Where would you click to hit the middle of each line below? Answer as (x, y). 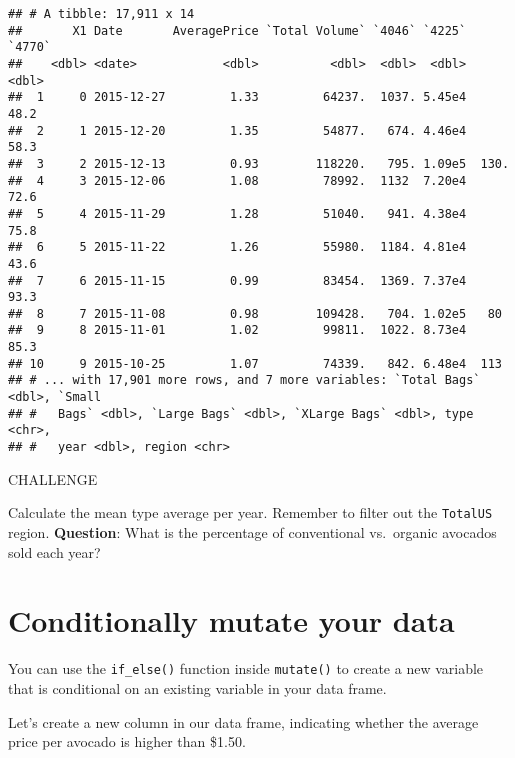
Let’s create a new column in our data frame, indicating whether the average (243, 721)
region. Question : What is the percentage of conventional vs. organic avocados (252, 531)
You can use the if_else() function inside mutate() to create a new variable (246, 668)
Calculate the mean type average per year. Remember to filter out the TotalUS (250, 512)
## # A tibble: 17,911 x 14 (101, 14)
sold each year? (54, 551)
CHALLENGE (53, 478)
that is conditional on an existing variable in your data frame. (197, 687)
